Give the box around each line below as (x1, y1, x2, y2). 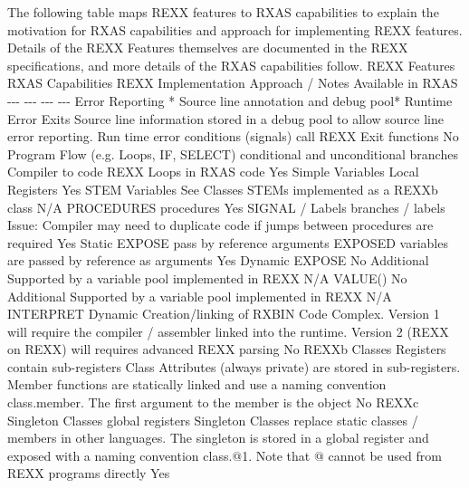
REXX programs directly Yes (7, 464, 170, 483)
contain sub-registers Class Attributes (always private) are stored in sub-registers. (7, 357, 461, 376)
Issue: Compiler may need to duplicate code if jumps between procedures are (7, 215, 434, 234)
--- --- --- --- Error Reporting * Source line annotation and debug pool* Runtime (7, 91, 453, 110)
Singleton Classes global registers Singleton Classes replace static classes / (7, 410, 418, 429)
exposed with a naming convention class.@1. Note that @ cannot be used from (7, 445, 442, 464)
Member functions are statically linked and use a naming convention (7, 375, 387, 394)
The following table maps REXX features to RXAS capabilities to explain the (7, 3, 439, 21)
